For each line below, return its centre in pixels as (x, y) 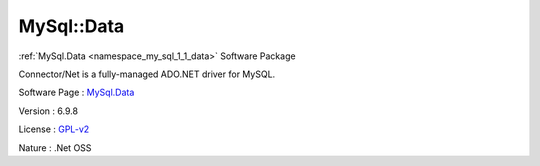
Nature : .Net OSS (55, 147)
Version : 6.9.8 (48, 111)
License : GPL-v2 (54, 129)
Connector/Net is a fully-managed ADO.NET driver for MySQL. (147, 74)
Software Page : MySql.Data (76, 92)
